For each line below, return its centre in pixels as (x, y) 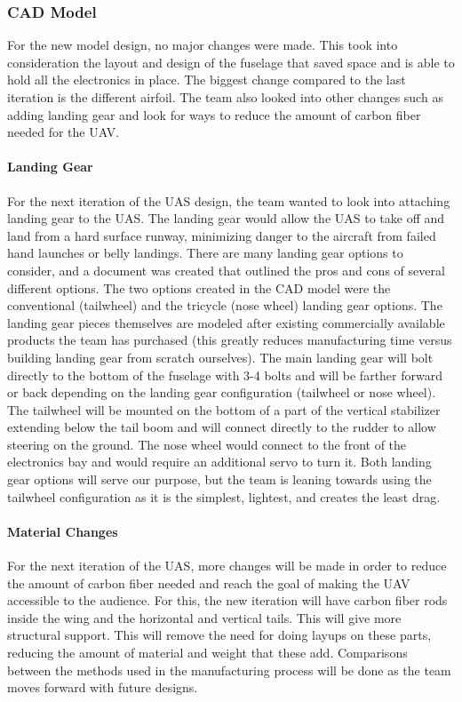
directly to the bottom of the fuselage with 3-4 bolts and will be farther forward (225, 375)
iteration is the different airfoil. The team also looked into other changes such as (225, 97)
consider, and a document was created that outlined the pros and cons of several (226, 270)
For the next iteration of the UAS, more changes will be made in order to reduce (227, 566)
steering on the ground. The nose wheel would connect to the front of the (207, 444)
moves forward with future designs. (103, 687)
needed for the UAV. (64, 132)
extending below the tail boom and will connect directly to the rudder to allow (222, 427)
